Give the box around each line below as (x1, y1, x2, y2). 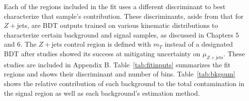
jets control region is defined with (51, 39, 151, 49)
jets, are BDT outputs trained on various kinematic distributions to (17, 20, 218, 30)
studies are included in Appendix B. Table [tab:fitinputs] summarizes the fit (4, 59, 231, 69)
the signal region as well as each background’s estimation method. (4, 88, 200, 98)
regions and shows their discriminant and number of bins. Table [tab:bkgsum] (4, 69, 235, 79)
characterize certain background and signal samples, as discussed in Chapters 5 (4, 29, 239, 39)
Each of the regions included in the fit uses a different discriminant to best (4, 1, 226, 11)
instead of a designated (165, 39, 233, 49)
